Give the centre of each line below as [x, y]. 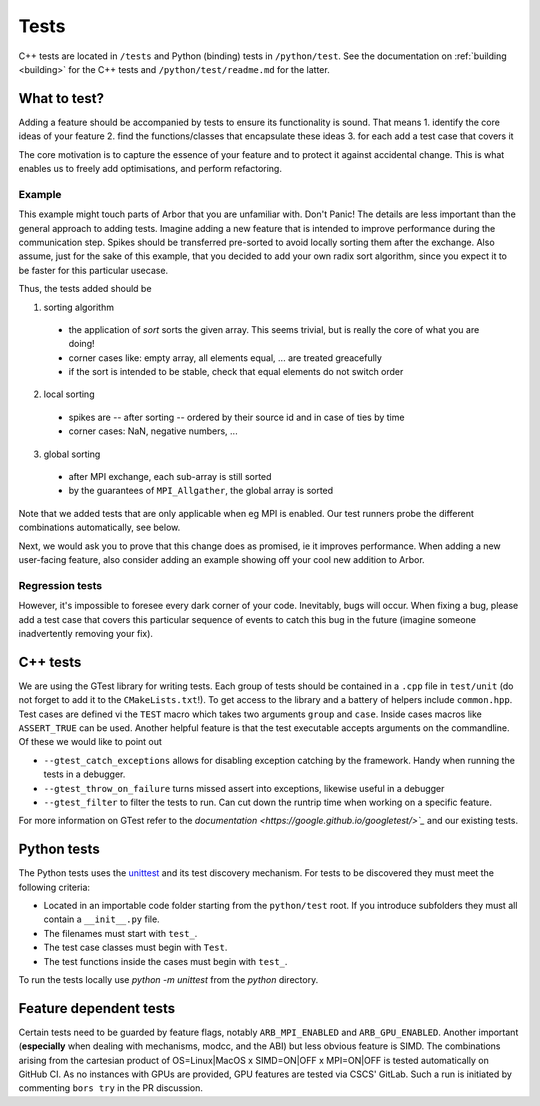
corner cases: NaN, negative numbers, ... [153, 431]
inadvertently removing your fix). [86, 633]
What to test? [61, 98]
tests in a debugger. [84, 774]
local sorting [69, 394]
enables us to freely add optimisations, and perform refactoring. [150, 169]
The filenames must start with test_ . [120, 933]
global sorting [72, 454]
